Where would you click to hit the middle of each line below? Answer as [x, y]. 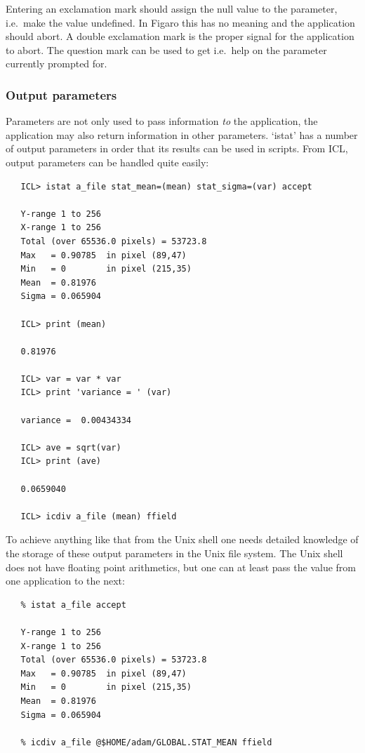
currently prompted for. [57, 64]
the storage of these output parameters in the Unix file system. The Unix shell [174, 553]
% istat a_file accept [73, 605]
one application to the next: [65, 581]
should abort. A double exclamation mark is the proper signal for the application [180, 36]
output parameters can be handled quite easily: [107, 162]
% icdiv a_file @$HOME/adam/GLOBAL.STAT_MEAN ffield [146, 742]
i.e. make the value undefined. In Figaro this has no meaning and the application [180, 22]
